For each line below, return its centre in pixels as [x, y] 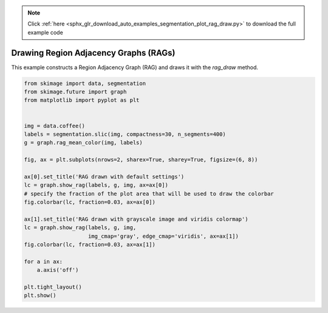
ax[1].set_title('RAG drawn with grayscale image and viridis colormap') [136, 219]
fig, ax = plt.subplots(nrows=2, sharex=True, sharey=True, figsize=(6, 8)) [141, 160]
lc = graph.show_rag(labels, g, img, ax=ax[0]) [96, 185]
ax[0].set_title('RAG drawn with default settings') [104, 177]
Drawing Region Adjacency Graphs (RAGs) [93, 52]
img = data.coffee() [54, 126]
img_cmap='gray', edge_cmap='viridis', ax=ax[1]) [164, 236]
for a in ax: [43, 261]
